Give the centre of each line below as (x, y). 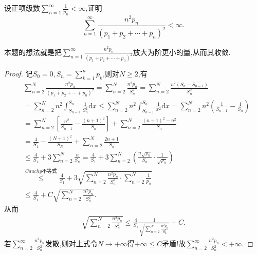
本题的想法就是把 (33, 52)
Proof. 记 (19, 73)
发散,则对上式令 (71, 243)
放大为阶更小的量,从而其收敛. (182, 52)
